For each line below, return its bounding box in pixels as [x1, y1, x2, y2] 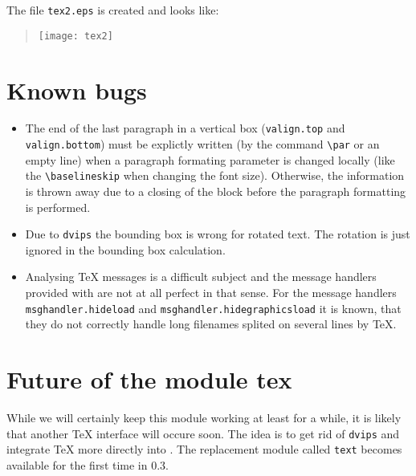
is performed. [25, 198, 91, 215]
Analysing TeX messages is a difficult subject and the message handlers [25, 268, 377, 285]
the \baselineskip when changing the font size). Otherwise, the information [25, 167, 405, 184]
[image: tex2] [38, 30, 113, 42]
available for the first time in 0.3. [6, 456, 169, 473]
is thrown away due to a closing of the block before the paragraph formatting [25, 183, 406, 199]
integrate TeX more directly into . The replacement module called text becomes [6, 441, 402, 458]
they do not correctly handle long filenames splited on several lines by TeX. [25, 315, 397, 332]
